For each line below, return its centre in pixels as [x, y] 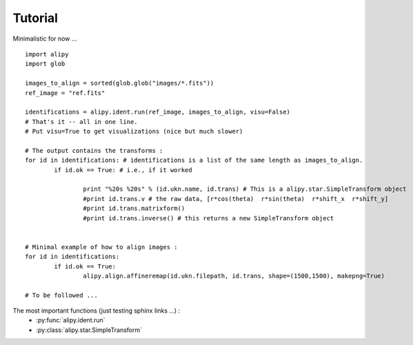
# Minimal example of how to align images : [102, 247]
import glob [45, 64]
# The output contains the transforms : [94, 150]
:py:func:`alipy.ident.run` [71, 320]
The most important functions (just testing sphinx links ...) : [97, 311]
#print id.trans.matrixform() [134, 209]
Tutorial [36, 18]
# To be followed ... [61, 295]
